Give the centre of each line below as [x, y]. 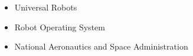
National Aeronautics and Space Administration [101, 46]
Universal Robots [46, 7]
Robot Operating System [60, 27]
